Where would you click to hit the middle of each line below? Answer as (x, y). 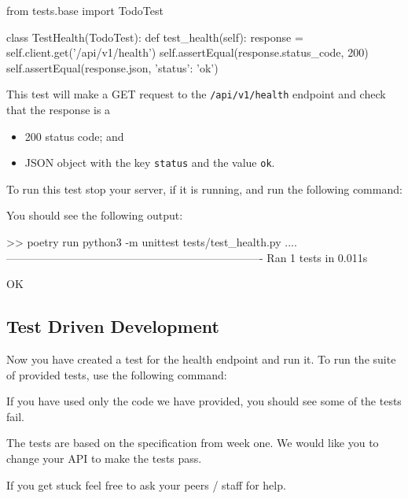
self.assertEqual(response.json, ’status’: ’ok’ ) (112, 67)
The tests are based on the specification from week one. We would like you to (193, 443)
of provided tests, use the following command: (117, 374)
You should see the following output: (95, 215)
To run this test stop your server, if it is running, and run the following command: (204, 189)
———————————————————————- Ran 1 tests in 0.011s (187, 257)
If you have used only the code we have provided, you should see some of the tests (204, 401)
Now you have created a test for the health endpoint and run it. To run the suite (201, 359)
